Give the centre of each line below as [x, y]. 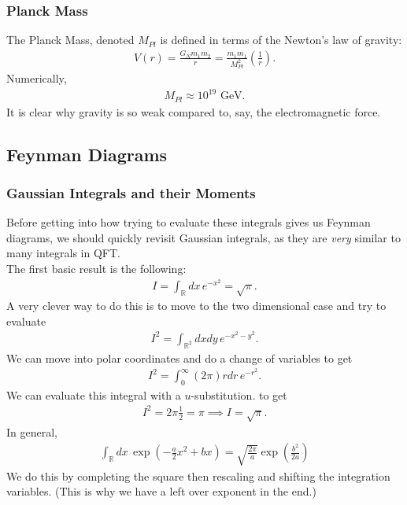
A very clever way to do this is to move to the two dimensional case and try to [196, 306]
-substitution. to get [239, 394]
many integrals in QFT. [63, 253]
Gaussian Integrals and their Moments [131, 193]
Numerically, [37, 78]
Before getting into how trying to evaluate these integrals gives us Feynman [189, 222]
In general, [32, 431]
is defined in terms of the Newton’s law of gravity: [281, 40]
